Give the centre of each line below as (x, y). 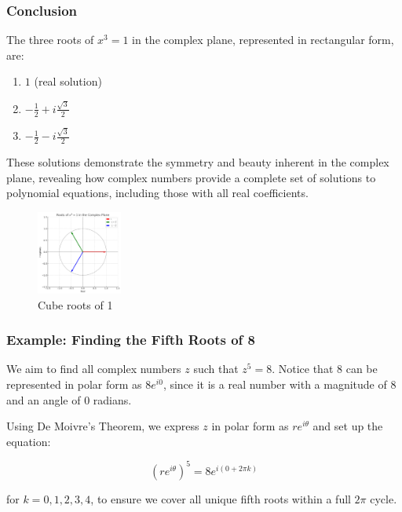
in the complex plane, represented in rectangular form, (263, 40)
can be (362, 369)
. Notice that (303, 369)
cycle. (384, 498)
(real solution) (68, 81)
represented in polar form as (74, 384)
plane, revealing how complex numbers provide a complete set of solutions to (191, 177)
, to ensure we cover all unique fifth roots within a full (221, 498)
